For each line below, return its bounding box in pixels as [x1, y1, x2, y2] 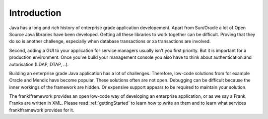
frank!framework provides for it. [9, 107, 74, 113]
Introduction [9, 7, 62, 18]
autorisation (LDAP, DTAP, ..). [9, 61, 69, 67]
